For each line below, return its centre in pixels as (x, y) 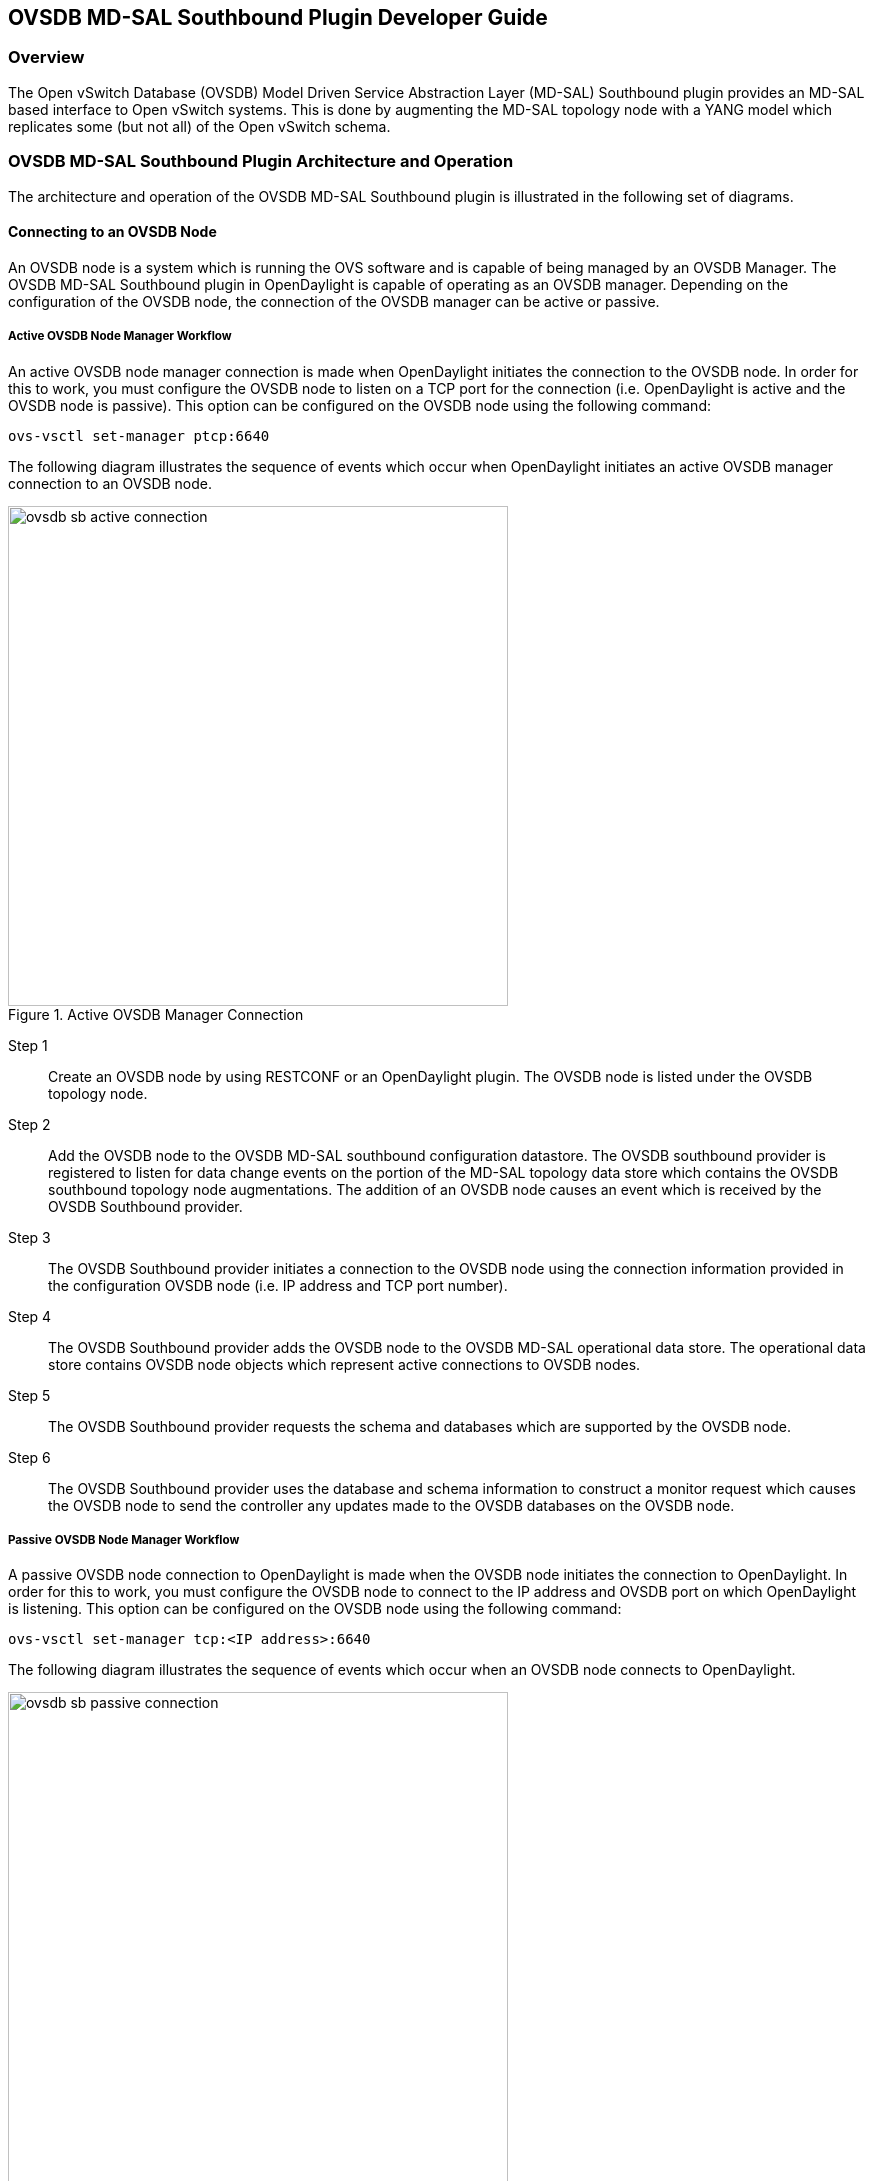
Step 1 (28, 1045)
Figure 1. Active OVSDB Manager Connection (156, 1014)
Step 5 (29, 1395)
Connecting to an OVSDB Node (112, 232)
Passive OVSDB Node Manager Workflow (124, 1539)
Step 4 (30, 1316)
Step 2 (29, 1124)
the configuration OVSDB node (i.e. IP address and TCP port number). (278, 1285)
